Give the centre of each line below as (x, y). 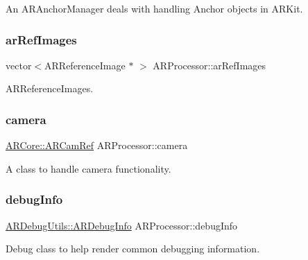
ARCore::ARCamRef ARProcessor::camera (97, 145)
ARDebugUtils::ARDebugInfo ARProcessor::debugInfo (122, 225)
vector (19, 65)
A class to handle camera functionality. (88, 168)
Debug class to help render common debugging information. (133, 249)
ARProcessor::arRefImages (209, 65)
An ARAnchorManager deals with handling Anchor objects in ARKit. (154, 8)
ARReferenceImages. (50, 88)
